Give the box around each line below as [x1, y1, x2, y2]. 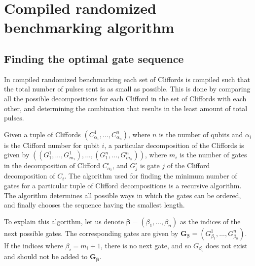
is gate [140, 160, 160, 171]
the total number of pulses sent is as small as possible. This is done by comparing [4, 84, 251, 94]
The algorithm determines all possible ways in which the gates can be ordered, [4, 190, 241, 200]
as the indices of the [180, 216, 241, 226]
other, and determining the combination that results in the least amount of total [4, 103, 248, 113]
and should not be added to [4, 251, 88, 262]
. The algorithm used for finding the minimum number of [64, 171, 237, 181]
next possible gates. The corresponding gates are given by [4, 228, 179, 238]
